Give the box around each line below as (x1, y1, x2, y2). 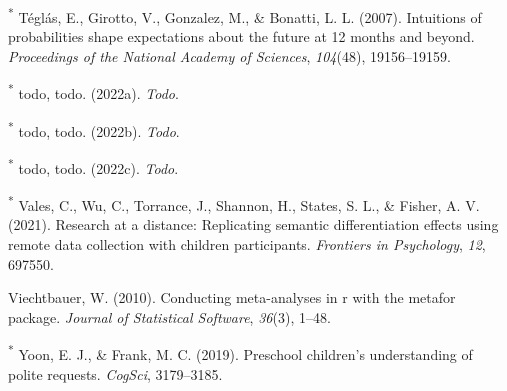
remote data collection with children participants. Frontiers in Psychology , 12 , (8, 234, 486, 255)
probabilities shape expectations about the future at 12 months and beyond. (8, 26, 475, 47)
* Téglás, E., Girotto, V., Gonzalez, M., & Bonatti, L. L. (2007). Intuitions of (8, 4, 482, 27)
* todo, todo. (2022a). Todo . (8, 80, 179, 104)
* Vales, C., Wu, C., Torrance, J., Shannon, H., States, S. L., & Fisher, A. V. (8, 192, 480, 215)
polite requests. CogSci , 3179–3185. (8, 363, 223, 384)
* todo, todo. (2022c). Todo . (8, 154, 179, 178)
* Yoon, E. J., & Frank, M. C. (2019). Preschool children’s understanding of (8, 341, 473, 365)
